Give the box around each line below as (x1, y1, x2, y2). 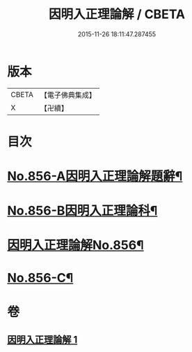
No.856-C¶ (7, 270, 74, 286)
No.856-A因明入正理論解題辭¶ (7, 168, 183, 184)
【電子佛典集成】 (40, 90, 96, 100)
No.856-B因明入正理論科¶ (7, 203, 158, 219)
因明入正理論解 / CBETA (48, 6, 186, 22)
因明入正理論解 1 (7, 334, 78, 346)
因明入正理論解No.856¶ (7, 237, 144, 254)
